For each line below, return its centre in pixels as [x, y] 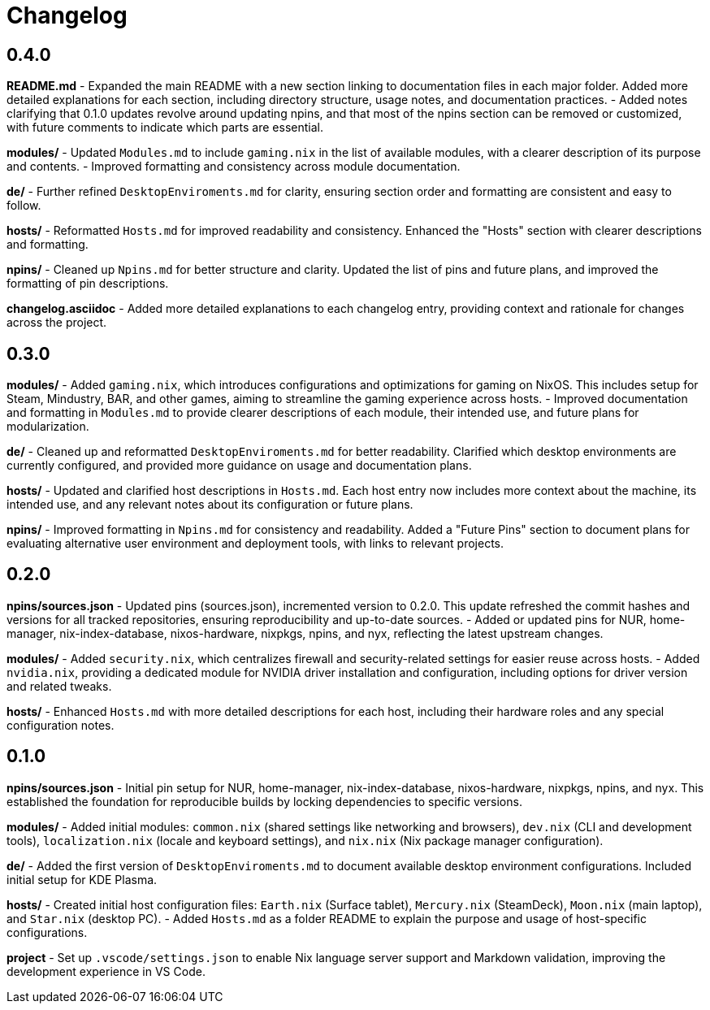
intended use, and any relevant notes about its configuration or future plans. [210, 505]
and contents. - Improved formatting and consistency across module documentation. [234, 167]
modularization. [48, 427]
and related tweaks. [59, 686]
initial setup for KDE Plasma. [82, 879]
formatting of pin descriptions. [88, 284]
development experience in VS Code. [106, 971]
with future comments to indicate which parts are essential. [165, 128]
